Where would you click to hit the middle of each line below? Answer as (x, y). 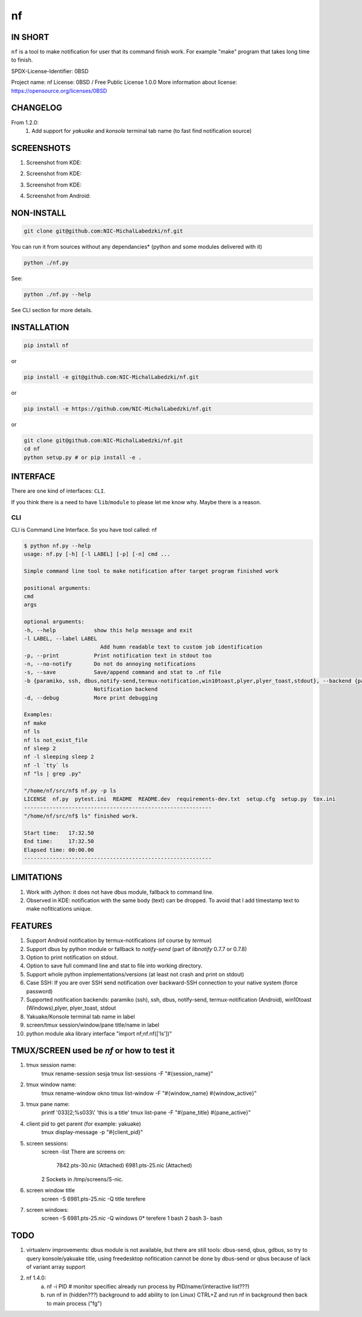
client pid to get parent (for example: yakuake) (84, 1124)
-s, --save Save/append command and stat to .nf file (122, 672)
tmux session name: (51, 1065)
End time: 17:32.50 (59, 841)
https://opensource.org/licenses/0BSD (59, 91)
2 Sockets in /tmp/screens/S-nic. (82, 1179)
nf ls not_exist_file (56, 740)
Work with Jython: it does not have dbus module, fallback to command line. (120, 892)
